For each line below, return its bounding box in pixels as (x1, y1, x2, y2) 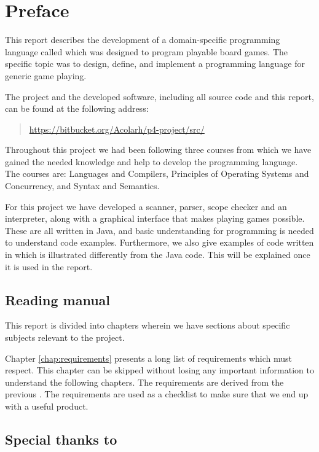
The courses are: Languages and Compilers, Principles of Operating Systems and (5, 167, 309, 180)
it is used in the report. (5, 260, 93, 273)
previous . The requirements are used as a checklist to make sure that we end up (5, 388, 309, 400)
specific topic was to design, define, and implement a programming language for (5, 57, 305, 70)
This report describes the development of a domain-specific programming (5, 33, 280, 46)
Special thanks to (5, 429, 117, 448)
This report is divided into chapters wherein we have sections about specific (5, 319, 290, 332)
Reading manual (5, 290, 111, 309)
